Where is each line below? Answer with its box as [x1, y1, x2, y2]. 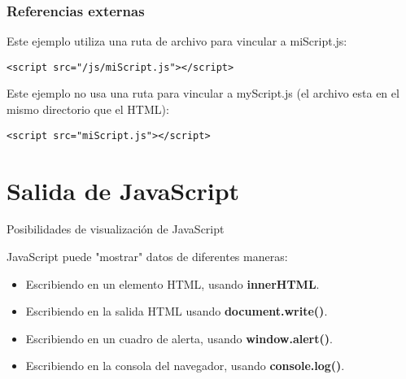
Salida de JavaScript [7, 173, 240, 207]
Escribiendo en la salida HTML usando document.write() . [25, 303, 328, 320]
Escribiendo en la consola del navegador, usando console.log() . [25, 357, 345, 374]
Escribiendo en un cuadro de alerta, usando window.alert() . [25, 329, 333, 346]
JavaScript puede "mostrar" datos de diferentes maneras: [7, 248, 288, 265]
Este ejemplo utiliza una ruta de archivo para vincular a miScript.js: [7, 33, 347, 50]
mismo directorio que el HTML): [7, 101, 169, 118]
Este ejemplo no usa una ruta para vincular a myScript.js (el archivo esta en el [7, 85, 399, 102]
